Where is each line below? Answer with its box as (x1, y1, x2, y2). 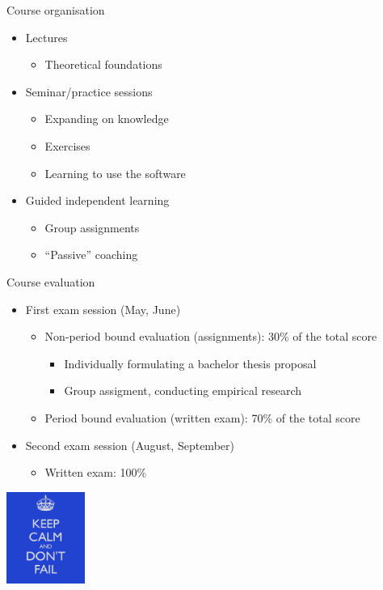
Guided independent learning (25, 192, 170, 209)
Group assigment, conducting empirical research (64, 382, 302, 399)
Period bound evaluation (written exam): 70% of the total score (44, 409, 360, 426)
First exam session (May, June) (25, 300, 181, 317)
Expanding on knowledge (44, 110, 169, 127)
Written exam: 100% (44, 464, 147, 481)
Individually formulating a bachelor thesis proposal (64, 354, 317, 371)
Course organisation (6, 2, 105, 18)
